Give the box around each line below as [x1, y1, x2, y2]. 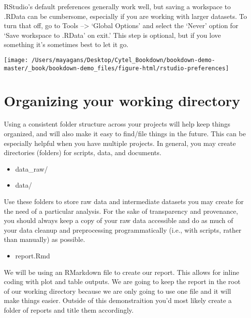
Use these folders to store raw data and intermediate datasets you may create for [4, 196, 244, 206]
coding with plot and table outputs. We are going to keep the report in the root [4, 276, 241, 286]
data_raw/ [15, 163, 48, 174]
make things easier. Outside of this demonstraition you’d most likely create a [4, 295, 232, 305]
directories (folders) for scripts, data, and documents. [4, 147, 162, 158]
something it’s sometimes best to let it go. [4, 39, 129, 49]
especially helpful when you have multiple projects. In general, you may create [4, 138, 236, 148]
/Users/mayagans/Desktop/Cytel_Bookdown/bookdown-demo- [31, 56, 215, 64]
